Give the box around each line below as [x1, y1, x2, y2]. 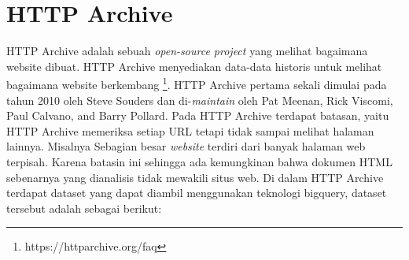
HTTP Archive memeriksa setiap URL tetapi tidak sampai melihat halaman [6, 122, 374, 139]
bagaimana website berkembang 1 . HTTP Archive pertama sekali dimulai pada [6, 74, 387, 92]
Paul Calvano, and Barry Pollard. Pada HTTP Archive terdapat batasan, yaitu [6, 107, 389, 124]
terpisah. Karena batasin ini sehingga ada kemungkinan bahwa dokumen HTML [6, 153, 392, 169]
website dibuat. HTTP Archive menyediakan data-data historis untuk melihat [6, 58, 382, 74]
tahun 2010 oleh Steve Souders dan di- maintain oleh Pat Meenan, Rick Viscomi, [6, 91, 393, 108]
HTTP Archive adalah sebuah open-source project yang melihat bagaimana [6, 43, 368, 59]
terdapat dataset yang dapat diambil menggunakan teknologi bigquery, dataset [6, 184, 387, 201]
